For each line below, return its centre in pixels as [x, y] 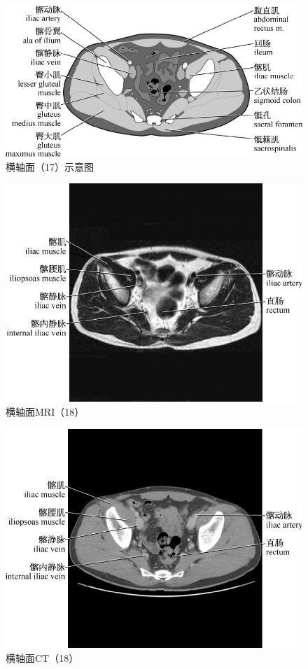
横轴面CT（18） [42, 657]
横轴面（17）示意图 [50, 166]
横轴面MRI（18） [45, 412]
